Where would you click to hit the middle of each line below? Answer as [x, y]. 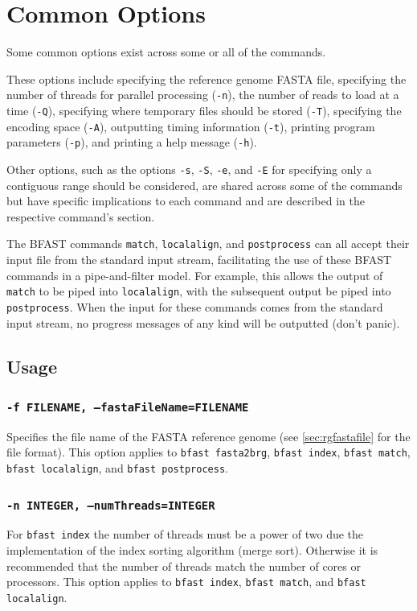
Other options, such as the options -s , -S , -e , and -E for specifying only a [189, 169]
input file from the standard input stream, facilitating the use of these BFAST [199, 260]
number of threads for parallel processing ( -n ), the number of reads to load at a [203, 95]
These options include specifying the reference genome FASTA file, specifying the [206, 78]
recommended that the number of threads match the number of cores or [184, 566]
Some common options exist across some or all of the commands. [166, 52]
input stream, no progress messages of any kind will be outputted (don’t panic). [203, 322]
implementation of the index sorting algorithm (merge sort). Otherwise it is [192, 550]
